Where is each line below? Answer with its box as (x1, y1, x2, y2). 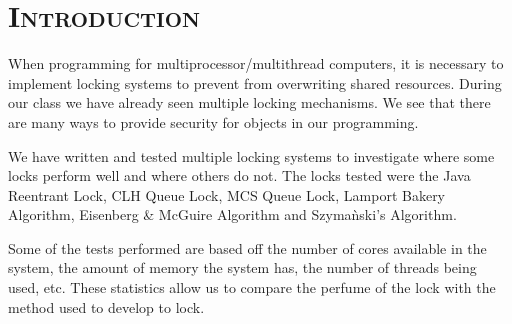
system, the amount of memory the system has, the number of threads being (8, 257, 477, 278)
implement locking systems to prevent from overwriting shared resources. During (8, 72, 502, 93)
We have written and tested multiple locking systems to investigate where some (8, 145, 495, 166)
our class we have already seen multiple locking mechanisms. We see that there (8, 92, 491, 113)
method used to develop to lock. (8, 296, 205, 317)
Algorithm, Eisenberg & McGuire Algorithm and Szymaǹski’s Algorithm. (8, 204, 457, 225)
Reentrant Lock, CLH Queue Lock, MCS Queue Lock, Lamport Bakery (8, 184, 446, 205)
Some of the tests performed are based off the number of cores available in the (8, 237, 487, 258)
